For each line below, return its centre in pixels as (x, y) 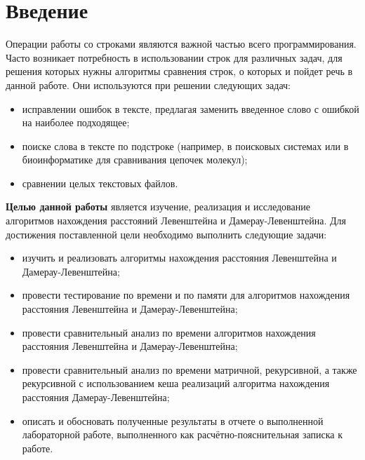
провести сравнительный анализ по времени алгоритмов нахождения (169, 332)
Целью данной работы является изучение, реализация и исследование (158, 207)
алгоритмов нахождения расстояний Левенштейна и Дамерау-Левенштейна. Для (176, 221)
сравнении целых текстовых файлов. (100, 183)
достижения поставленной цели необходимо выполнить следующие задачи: (166, 234)
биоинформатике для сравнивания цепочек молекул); (135, 160)
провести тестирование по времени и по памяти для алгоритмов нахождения (186, 295)
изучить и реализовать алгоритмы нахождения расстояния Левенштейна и (179, 258)
